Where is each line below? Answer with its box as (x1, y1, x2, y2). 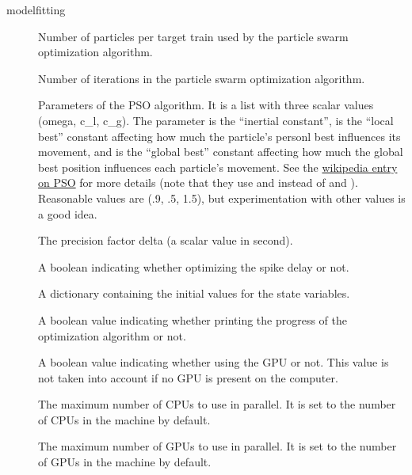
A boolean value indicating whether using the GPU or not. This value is (38, 354, 389, 370)
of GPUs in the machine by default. (38, 454, 212, 470)
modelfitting (6, 2, 66, 17)
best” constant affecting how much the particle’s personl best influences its (38, 127, 401, 144)
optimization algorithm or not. (38, 327, 186, 344)
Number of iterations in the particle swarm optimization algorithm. (38, 70, 365, 86)
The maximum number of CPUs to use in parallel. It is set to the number (38, 396, 396, 412)
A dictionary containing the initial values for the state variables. (38, 285, 350, 302)
